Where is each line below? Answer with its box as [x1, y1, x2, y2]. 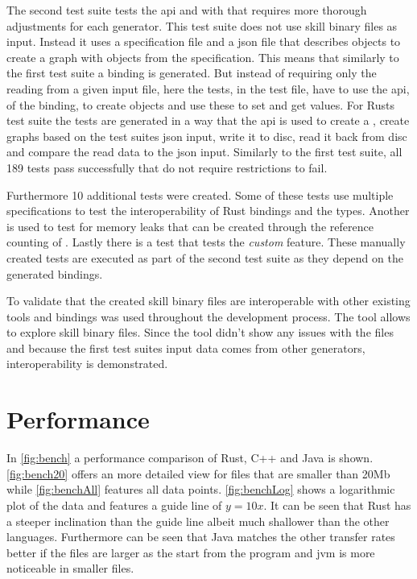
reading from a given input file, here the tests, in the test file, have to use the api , [6, 80, 410, 97]
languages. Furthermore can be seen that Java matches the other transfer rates [6, 528, 395, 545]
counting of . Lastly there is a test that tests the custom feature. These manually [6, 234, 406, 250]
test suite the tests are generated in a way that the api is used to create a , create [6, 112, 410, 129]
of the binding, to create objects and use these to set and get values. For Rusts [6, 96, 395, 113]
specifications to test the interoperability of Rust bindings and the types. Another [6, 202, 410, 219]
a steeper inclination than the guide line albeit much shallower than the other [6, 512, 390, 529]
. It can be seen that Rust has [263, 496, 411, 513]
